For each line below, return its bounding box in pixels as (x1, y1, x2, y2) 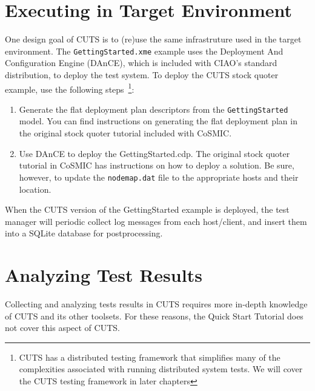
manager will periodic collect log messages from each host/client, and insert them (5, 215, 307, 227)
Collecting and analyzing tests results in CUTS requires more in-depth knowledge (5, 298, 308, 310)
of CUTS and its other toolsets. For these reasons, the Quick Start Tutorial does (5, 309, 303, 322)
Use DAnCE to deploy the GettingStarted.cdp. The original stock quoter (19, 147, 290, 159)
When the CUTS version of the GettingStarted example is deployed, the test (5, 203, 290, 216)
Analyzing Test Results (5, 262, 202, 287)
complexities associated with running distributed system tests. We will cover (19, 363, 303, 375)
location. (19, 182, 51, 195)
